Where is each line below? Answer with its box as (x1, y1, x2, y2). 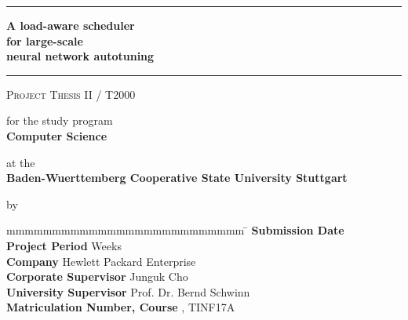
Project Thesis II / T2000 (6, 85, 136, 102)
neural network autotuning (6, 48, 155, 64)
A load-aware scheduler (6, 17, 135, 33)
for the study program (6, 112, 113, 129)
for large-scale (6, 32, 83, 49)
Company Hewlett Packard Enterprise (6, 253, 196, 269)
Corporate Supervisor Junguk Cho (6, 268, 188, 285)
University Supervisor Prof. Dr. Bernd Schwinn (6, 283, 250, 300)
